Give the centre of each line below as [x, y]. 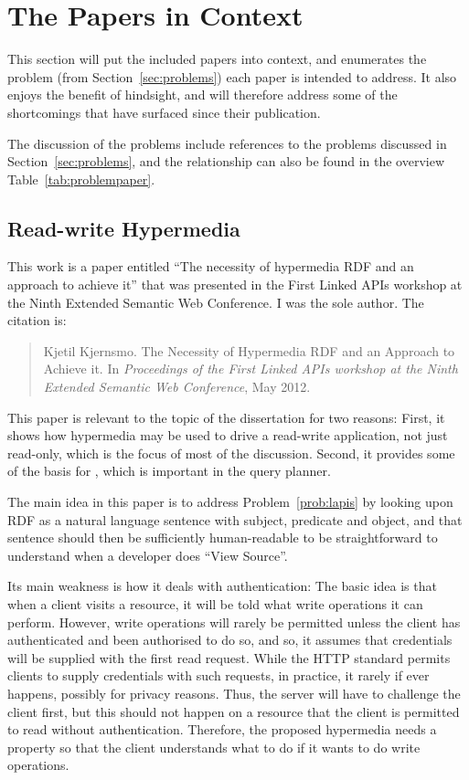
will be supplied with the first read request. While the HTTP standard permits [229, 657]
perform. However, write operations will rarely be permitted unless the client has [234, 622]
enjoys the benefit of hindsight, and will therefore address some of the [203, 95]
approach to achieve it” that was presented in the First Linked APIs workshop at [235, 285]
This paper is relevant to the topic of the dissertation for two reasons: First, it [226, 417]
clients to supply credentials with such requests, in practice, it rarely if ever [219, 675]
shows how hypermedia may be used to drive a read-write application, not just [228, 435]
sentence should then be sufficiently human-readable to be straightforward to [223, 538]
